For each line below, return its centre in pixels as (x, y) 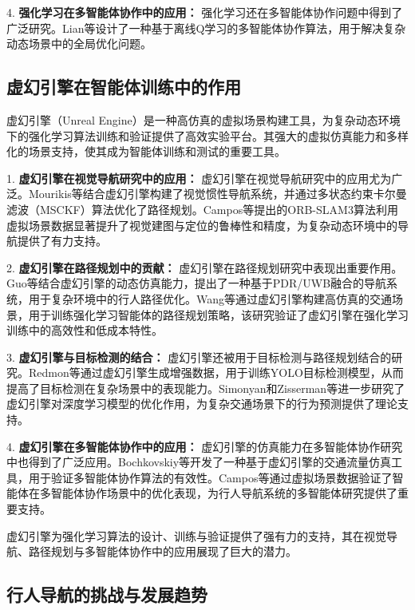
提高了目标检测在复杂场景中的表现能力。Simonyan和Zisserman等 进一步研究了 (206, 388)
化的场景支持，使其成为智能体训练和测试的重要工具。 (146, 151)
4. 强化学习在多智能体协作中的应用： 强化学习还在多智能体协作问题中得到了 (205, 12)
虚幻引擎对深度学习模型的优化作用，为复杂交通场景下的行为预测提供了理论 (202, 404)
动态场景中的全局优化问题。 (79, 44)
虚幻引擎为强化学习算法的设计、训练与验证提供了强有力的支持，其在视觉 (196, 535)
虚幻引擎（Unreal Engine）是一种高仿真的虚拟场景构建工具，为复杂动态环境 (204, 119)
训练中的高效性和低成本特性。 (85, 330)
